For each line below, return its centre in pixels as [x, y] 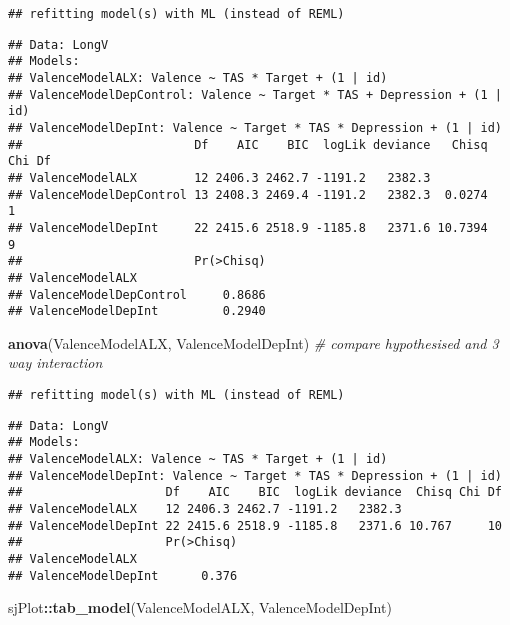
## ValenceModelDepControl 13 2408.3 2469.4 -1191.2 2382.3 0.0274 [248, 194]
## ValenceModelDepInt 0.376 [123, 575]
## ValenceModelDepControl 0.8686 [137, 294]
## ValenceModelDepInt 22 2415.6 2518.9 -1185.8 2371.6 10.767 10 [255, 525]
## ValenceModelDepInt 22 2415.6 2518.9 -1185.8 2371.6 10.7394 [248, 227]
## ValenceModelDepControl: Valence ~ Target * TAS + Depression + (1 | [255, 94]
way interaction [55, 362]
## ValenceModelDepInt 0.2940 [137, 311]
